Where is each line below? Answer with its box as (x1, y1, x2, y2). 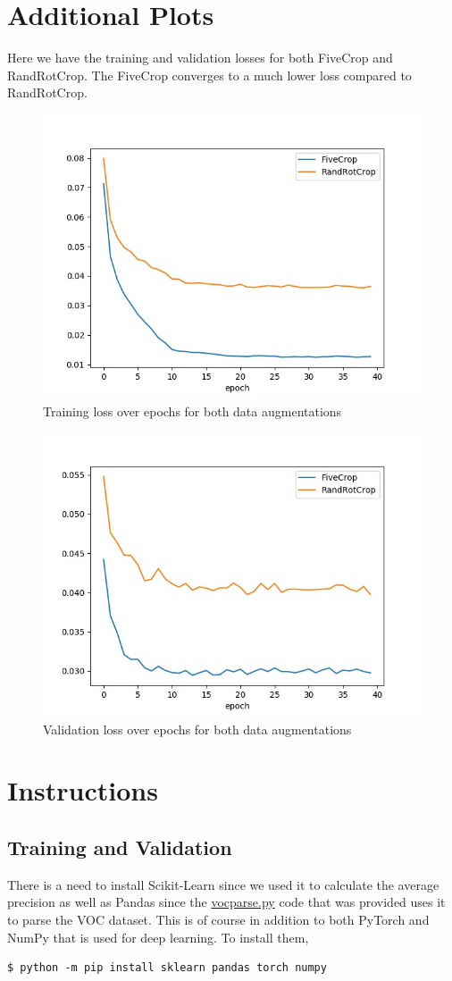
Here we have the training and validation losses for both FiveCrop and (7, 48, 393, 67)
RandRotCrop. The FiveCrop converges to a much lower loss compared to (7, 65, 412, 84)
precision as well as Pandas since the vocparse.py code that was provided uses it (7, 893, 446, 911)
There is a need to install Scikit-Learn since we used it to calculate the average (7, 875, 439, 893)
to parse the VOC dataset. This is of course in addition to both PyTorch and (7, 910, 430, 929)
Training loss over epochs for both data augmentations (43, 401, 342, 420)
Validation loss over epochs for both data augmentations (43, 719, 352, 738)
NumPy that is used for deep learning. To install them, (7, 927, 309, 946)
